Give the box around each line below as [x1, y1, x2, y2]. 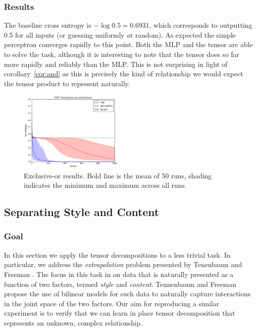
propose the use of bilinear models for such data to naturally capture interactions [4, 288, 251, 299]
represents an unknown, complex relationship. [4, 317, 143, 328]
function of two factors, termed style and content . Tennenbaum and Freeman [4, 278, 237, 289]
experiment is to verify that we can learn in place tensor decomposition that [4, 308, 235, 318]
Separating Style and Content [4, 204, 159, 220]
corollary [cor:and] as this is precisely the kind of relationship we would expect [4, 68, 243, 79]
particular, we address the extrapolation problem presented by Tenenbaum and [4, 259, 242, 270]
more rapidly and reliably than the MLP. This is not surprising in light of [4, 58, 228, 69]
